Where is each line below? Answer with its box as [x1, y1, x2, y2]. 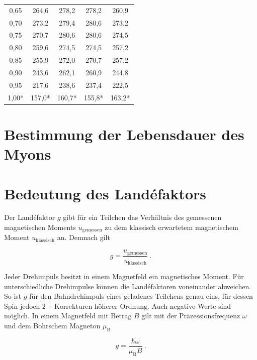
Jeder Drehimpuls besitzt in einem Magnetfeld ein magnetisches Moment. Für [4, 271, 244, 282]
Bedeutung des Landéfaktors [4, 183, 207, 203]
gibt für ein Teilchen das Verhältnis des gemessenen [63, 212, 222, 222]
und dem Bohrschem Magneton [4, 320, 101, 330]
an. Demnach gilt [57, 232, 110, 243]
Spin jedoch [4, 300, 40, 311]
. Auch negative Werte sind [147, 300, 231, 311]
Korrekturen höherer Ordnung [54, 303, 147, 310]
